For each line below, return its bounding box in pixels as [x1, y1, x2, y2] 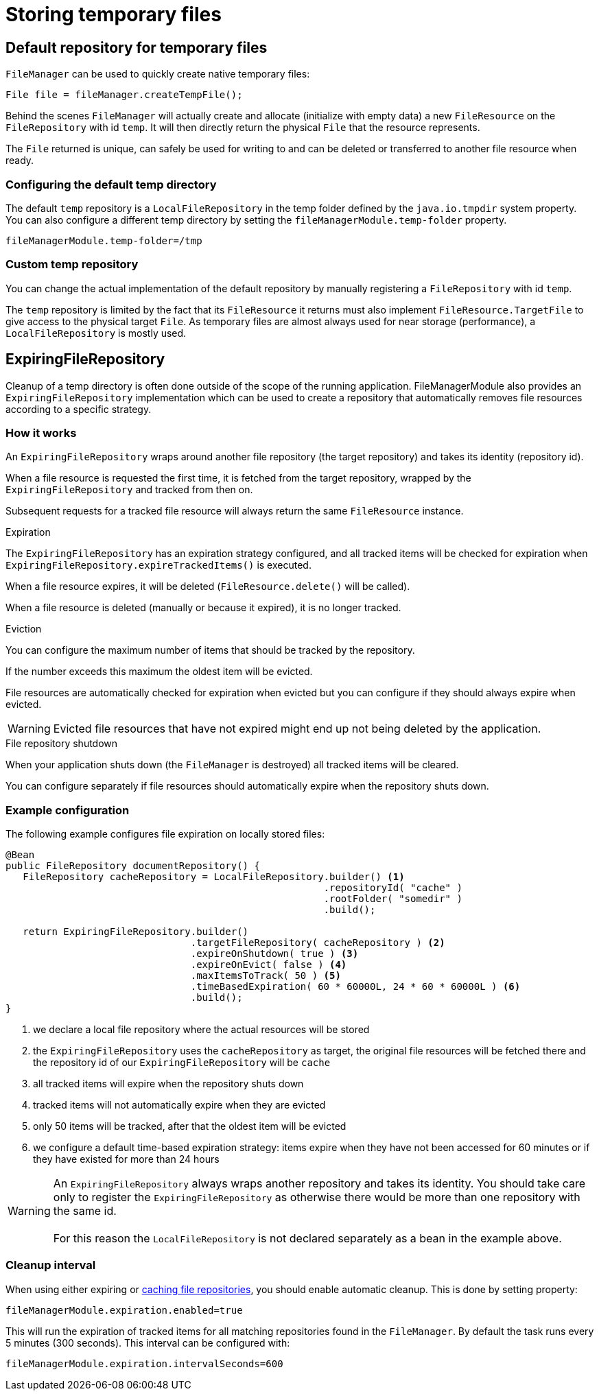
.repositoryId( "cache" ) [323, 882, 462, 894]
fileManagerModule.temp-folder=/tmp [5, 235, 202, 246]
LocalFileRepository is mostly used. [5, 327, 187, 339]
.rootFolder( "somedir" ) [323, 893, 462, 905]
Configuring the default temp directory [5, 177, 217, 191]
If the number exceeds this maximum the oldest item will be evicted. [5, 665, 313, 678]
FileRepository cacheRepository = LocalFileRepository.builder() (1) [23, 871, 405, 883]
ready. [5, 154, 34, 167]
